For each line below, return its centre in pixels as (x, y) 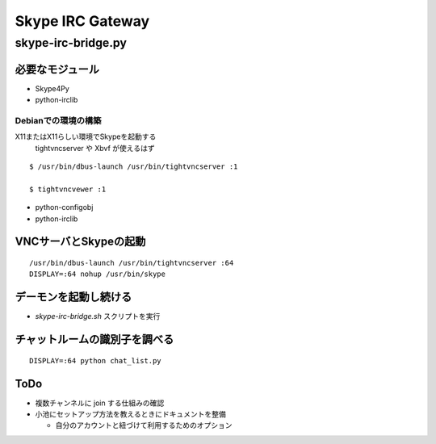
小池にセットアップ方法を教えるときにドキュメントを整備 (130, 414)
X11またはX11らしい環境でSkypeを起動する (86, 136)
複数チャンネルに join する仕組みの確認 (100, 403)
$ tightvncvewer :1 (68, 189)
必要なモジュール (57, 69)
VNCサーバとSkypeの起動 (80, 242)
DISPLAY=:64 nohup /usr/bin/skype (97, 274)
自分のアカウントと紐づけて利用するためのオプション (144, 425)
